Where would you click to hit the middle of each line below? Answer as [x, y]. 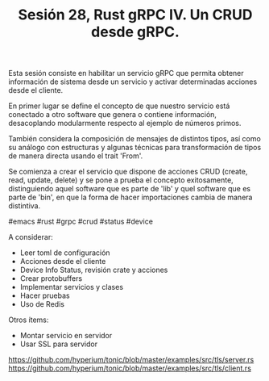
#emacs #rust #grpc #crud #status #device [81, 222]
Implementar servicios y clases [71, 287]
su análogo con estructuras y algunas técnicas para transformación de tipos [135, 148]
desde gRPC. [135, 32]
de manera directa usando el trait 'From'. [76, 156]
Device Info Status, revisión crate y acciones [94, 270]
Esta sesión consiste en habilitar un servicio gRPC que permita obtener [126, 73]
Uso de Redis [42, 304]
